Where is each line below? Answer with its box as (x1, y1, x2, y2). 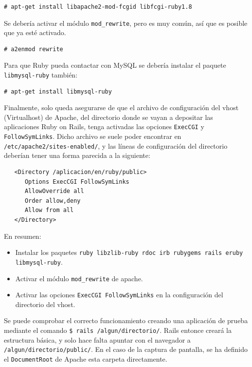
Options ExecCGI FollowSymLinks (24, 178, 129, 185)
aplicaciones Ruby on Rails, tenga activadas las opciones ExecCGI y (4, 121, 204, 132)
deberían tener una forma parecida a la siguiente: (4, 150, 150, 160)
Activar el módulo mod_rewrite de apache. (15, 273, 143, 283)
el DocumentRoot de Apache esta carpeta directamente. (4, 353, 167, 364)
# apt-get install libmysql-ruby (4, 88, 112, 95)
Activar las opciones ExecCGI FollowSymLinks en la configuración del (15, 290, 223, 300)
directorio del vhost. (15, 299, 75, 309)
